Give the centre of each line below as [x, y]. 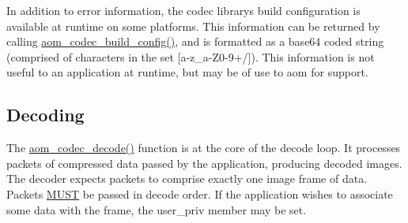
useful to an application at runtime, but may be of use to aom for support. [187, 72]
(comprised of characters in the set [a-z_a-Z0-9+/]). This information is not [191, 56]
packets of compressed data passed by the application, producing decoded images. [204, 163]
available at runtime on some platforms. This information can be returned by [193, 26]
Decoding [45, 115]
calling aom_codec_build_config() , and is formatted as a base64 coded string [195, 41]
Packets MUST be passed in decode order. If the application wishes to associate [200, 193]
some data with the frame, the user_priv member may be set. [157, 209]
